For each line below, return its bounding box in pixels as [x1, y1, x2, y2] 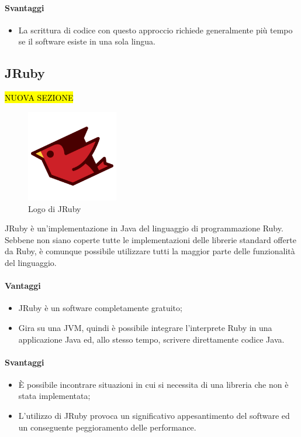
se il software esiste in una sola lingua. [18, 35, 155, 47]
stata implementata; [18, 390, 91, 402]
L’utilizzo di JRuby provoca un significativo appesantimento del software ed [18, 409, 290, 422]
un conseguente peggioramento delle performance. [18, 421, 196, 433]
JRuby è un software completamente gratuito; [18, 302, 182, 314]
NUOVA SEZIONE [5, 91, 74, 104]
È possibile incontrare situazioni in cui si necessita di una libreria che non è [18, 378, 289, 390]
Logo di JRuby [28, 202, 81, 214]
